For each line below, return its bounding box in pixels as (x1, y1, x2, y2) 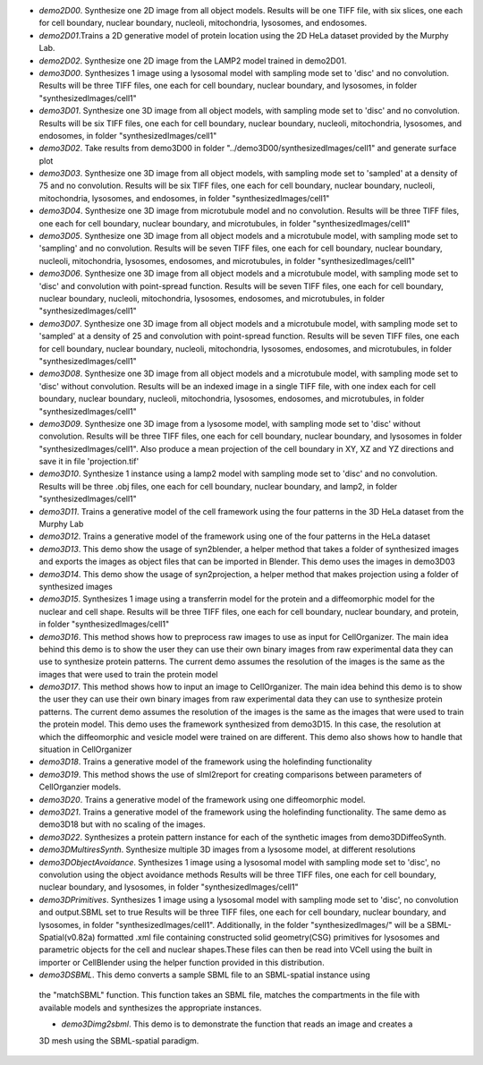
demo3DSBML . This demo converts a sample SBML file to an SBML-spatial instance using (38, 969, 370, 980)
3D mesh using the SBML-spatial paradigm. (38, 1035, 199, 1046)
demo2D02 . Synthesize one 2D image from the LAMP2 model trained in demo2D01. (38, 55, 347, 66)
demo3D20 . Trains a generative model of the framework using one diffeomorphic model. (38, 794, 366, 805)
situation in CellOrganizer (38, 744, 132, 755)
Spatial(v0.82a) (38, 932, 96, 942)
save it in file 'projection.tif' (38, 456, 140, 467)
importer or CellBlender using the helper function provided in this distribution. (38, 957, 326, 967)
